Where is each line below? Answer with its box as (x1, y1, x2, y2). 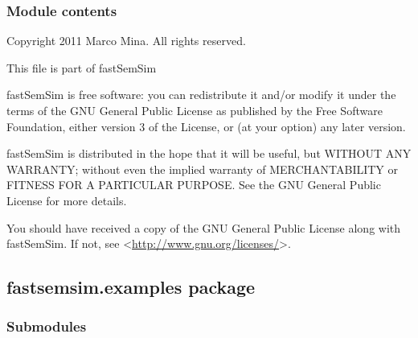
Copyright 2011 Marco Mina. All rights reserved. (6, 32, 246, 49)
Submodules (6, 316, 87, 336)
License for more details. (6, 192, 127, 208)
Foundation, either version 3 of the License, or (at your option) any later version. (6, 117, 406, 134)
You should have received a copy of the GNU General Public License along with (6, 219, 401, 236)
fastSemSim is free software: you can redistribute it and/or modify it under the (6, 86, 396, 103)
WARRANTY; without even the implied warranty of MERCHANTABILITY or (6, 160, 399, 177)
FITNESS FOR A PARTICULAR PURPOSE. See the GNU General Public (6, 176, 381, 193)
